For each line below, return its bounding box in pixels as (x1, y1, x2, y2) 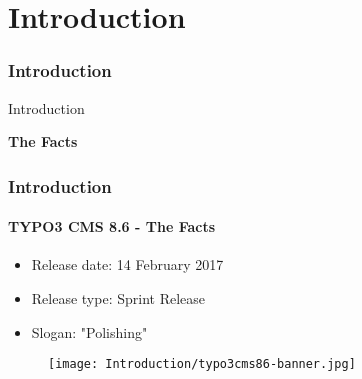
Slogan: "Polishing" (31, 321, 148, 342)
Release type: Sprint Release (31, 288, 206, 309)
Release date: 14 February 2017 (31, 254, 224, 275)
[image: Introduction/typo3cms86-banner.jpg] (48, 357, 356, 372)
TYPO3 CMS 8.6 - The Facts (8, 216, 216, 237)
